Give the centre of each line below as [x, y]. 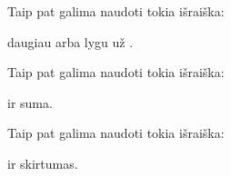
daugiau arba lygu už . [70, 41]
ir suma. [30, 102]
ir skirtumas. [43, 163]
